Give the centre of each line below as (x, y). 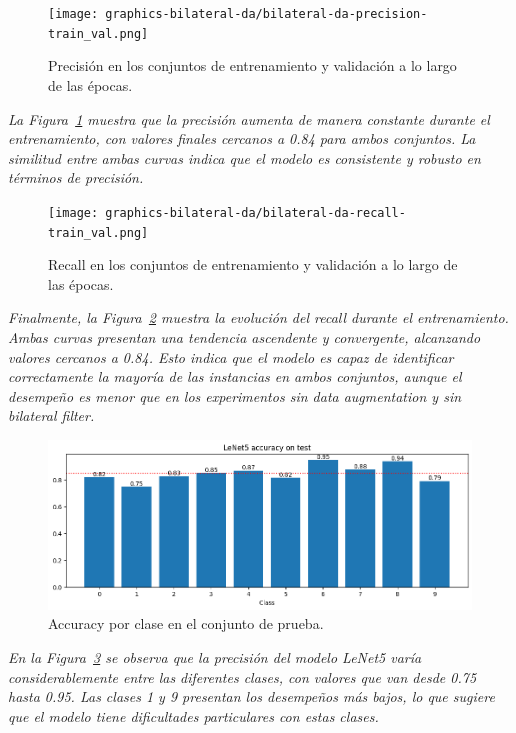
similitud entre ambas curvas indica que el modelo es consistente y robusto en (244, 157)
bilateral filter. (51, 415)
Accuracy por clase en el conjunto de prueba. (186, 623)
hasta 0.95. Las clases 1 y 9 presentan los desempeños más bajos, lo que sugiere (251, 696)
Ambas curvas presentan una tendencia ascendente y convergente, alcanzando (244, 336)
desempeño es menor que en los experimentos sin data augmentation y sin (235, 395)
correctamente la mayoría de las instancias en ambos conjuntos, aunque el (235, 376)
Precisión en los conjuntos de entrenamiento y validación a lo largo (252, 65)
